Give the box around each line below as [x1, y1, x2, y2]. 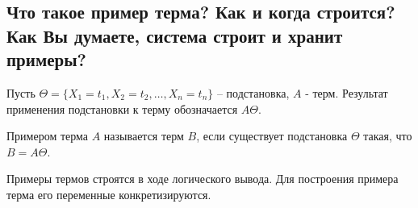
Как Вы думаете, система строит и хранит [6, 23, 343, 48]
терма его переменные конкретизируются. [6, 185, 211, 202]
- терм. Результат [305, 84, 388, 101]
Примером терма [6, 127, 89, 144]
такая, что [363, 127, 412, 144]
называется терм [103, 127, 184, 144]
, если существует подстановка [196, 127, 348, 144]
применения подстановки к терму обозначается [6, 100, 238, 117]
